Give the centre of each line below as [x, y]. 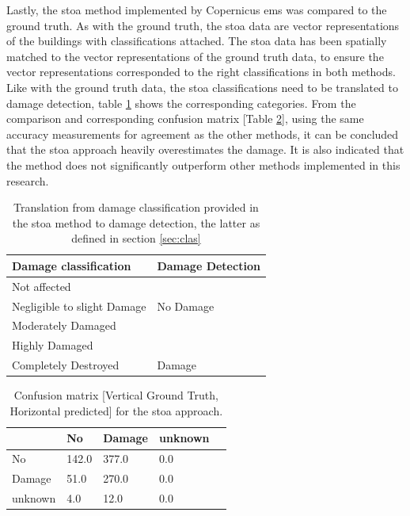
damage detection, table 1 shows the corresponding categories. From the [181, 103]
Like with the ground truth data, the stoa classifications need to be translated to [202, 87]
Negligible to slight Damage [79, 306]
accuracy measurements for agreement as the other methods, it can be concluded [203, 134]
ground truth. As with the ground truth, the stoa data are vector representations [203, 25]
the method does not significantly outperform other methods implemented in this [203, 164]
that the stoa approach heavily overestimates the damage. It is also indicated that [205, 149]
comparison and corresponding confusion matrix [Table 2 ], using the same [185, 118]
